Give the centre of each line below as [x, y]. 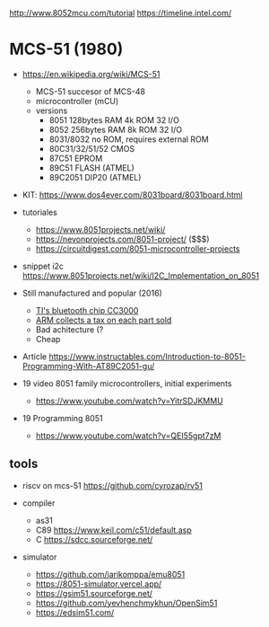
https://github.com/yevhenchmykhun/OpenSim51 [126, 603]
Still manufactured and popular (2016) [92, 293]
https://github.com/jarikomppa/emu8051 [110, 574]
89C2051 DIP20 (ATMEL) [95, 177]
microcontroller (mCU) [77, 101]
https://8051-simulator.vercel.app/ [99, 584]
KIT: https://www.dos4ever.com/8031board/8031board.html [132, 194]
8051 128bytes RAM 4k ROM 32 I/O [114, 119]
